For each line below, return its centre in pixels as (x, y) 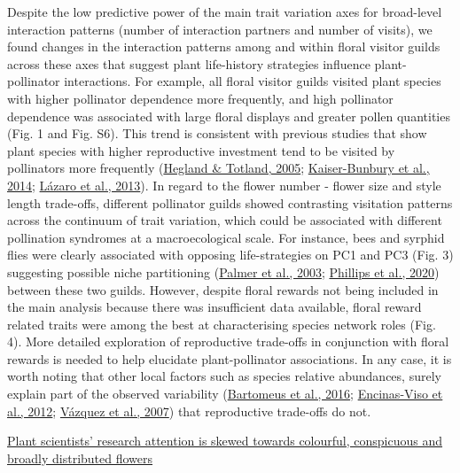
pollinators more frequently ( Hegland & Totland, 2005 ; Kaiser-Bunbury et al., (218, 168)
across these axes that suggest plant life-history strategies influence (189, 63)
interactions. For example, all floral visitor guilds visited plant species (253, 81)
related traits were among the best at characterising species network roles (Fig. (222, 324)
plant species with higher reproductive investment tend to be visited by (201, 150)
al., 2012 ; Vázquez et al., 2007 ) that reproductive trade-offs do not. (189, 411)
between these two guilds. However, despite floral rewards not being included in (223, 289)
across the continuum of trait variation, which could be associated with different (225, 220)
